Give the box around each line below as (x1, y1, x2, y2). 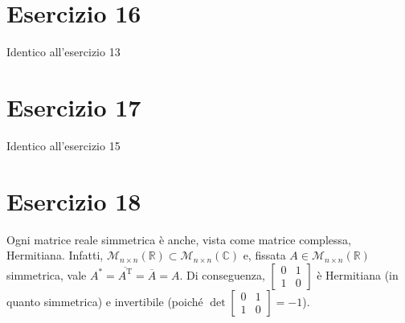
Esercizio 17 (6, 90, 141, 123)
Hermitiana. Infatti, (6, 247, 104, 264)
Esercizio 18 (6, 184, 141, 217)
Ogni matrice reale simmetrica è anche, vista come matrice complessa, (6, 231, 351, 247)
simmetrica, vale (6, 266, 87, 283)
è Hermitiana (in (317, 266, 399, 283)
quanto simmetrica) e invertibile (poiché (6, 292, 203, 309)
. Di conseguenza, (179, 266, 265, 283)
